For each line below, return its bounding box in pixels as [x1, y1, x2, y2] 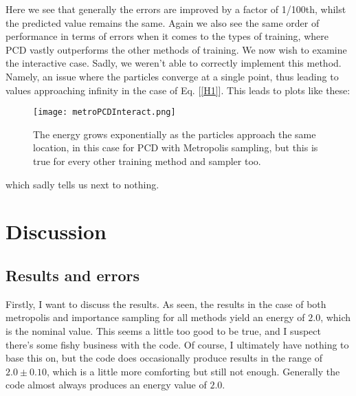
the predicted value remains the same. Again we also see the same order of [5, 15, 320, 30]
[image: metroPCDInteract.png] [33, 107, 176, 118]
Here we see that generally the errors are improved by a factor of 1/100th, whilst [5, 2, 346, 16]
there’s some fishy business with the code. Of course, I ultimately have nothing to [5, 337, 349, 351]
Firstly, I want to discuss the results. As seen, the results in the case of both [5, 296, 326, 311]
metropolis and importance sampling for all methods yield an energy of [5, 310, 305, 324]
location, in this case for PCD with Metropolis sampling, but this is [33, 140, 318, 155]
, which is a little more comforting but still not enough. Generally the [46, 364, 340, 378]
